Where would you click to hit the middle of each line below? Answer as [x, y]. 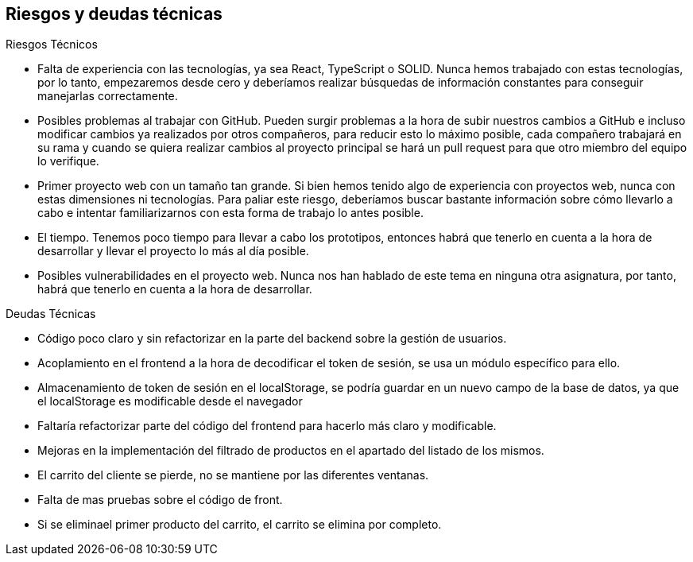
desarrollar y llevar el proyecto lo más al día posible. [173, 251]
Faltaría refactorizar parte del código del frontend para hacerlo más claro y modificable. [267, 426]
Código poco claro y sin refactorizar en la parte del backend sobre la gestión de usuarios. [272, 339]
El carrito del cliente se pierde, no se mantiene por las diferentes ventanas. [233, 475]
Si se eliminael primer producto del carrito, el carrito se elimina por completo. [240, 525]
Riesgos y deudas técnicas [114, 14]
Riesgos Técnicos [52, 45]
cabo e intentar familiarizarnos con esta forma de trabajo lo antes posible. [230, 213]
